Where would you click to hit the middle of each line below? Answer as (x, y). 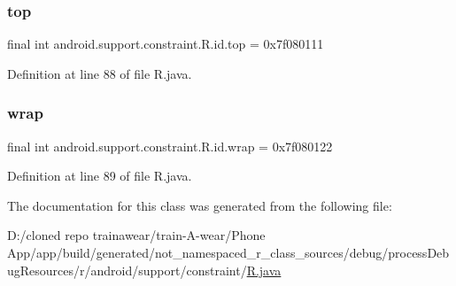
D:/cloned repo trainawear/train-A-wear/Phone (136, 235)
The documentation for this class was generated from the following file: (200, 205)
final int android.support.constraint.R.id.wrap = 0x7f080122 (170, 146)
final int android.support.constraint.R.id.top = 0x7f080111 (166, 44)
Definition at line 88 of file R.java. (100, 73)
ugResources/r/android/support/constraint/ (127, 270)
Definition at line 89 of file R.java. (100, 176)
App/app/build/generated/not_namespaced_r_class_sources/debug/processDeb (228, 252)
